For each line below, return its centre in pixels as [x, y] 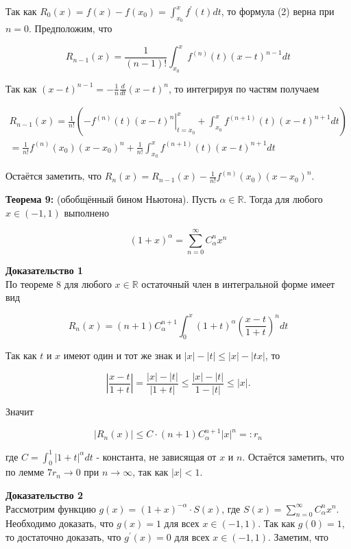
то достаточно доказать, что [63, 536]
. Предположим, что [71, 28]
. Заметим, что [298, 536]
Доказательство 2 [45, 495]
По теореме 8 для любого [59, 283]
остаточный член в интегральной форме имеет [238, 283]
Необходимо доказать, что [60, 523]
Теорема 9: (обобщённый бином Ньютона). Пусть [111, 198]
